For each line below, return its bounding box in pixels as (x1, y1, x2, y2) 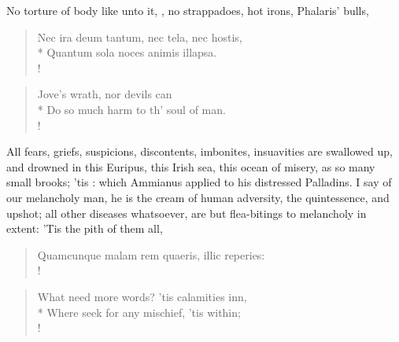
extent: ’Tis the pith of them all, (6, 220, 163, 237)
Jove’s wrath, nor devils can (37, 86, 172, 102)
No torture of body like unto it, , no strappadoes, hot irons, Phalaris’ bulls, (6, 2, 369, 18)
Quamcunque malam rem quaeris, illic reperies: (37, 246, 265, 263)
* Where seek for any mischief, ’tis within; (37, 303, 241, 320)
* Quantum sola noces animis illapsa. (37, 44, 217, 61)
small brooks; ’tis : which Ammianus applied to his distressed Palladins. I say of (6, 174, 392, 190)
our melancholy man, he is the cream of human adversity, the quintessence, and (6, 189, 390, 205)
